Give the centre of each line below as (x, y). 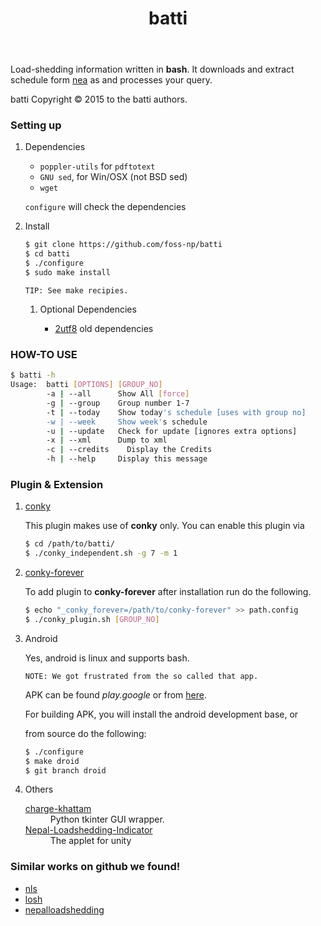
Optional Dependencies (88, 309)
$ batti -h (33, 375)
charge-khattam (58, 809)
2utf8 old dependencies (104, 328)
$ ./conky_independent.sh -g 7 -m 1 (101, 553)
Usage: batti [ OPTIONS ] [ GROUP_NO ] (86, 385)
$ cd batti (47, 254)
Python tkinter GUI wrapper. (107, 819)
